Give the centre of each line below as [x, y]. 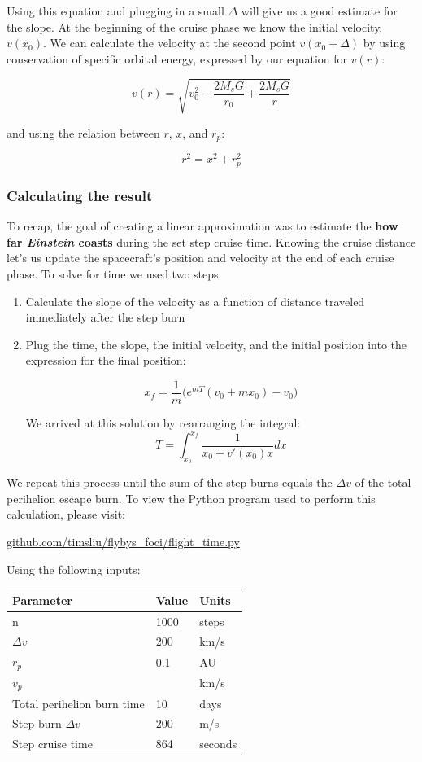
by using [384, 43]
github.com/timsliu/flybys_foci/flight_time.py [123, 542]
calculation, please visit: [66, 514]
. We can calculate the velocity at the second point [169, 43]
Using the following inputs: [74, 569]
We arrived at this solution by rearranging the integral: [163, 422]
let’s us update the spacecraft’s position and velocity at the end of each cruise [200, 258]
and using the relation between [83, 132]
